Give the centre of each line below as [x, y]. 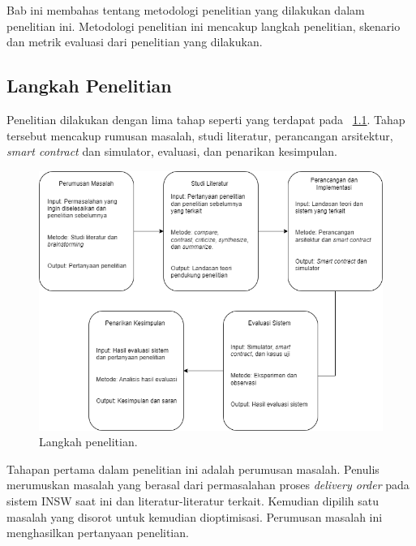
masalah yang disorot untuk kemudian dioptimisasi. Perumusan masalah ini [195, 516]
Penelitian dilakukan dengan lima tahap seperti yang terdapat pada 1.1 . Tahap [206, 120]
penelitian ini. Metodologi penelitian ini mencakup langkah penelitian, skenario [204, 26]
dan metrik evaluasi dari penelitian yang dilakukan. [135, 42]
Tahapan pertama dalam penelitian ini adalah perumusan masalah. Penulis [193, 469]
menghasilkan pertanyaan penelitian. [98, 533]
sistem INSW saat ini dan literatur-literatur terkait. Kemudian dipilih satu [193, 501]
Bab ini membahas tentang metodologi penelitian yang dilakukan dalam [186, 10]
